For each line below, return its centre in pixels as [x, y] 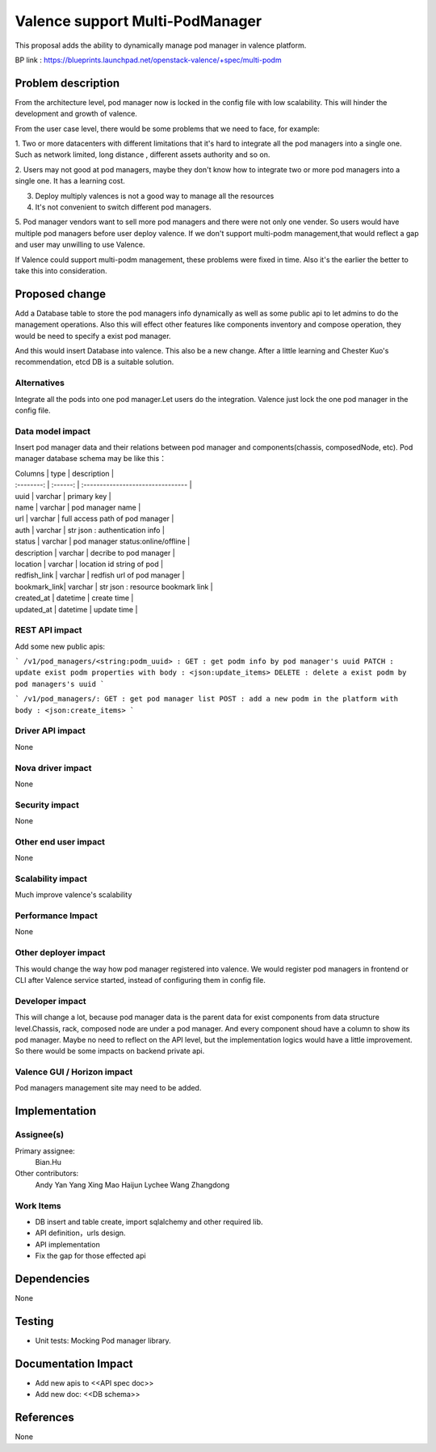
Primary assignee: [45, 1151]
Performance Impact [57, 916]
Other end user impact [60, 841]
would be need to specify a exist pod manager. [93, 336]
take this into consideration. [61, 270]
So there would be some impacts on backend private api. [110, 1051]
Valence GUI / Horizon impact [74, 1072]
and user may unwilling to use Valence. [80, 245]
